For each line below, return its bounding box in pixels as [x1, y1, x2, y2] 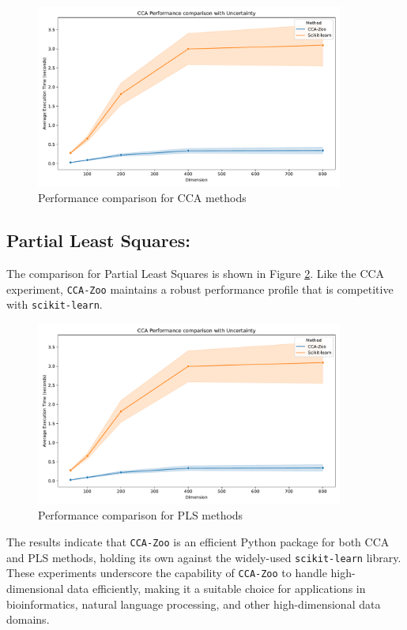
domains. [6, 611, 50, 628]
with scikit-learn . [6, 296, 103, 313]
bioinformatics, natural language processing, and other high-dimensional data [6, 595, 381, 612]
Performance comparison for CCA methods [38, 189, 247, 206]
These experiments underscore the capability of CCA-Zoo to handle [6, 564, 327, 581]
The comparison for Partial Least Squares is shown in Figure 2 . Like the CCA [6, 265, 385, 282]
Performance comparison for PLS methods [38, 507, 243, 523]
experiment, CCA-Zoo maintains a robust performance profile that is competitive [6, 280, 394, 297]
